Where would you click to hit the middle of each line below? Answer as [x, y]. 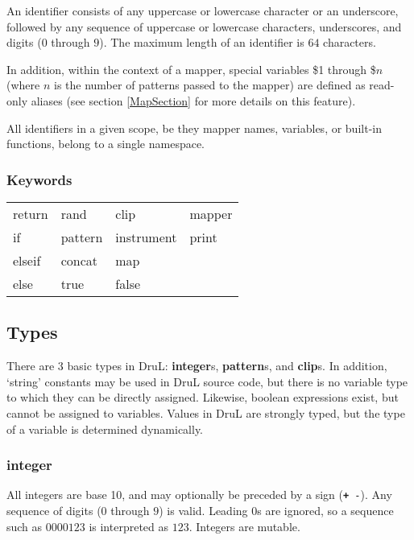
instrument [146, 237]
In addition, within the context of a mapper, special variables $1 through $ [191, 69]
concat [79, 260]
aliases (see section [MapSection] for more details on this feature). [193, 100]
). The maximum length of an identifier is [202, 42]
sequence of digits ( [54, 511]
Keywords [39, 179]
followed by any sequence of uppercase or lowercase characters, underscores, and [204, 26]
